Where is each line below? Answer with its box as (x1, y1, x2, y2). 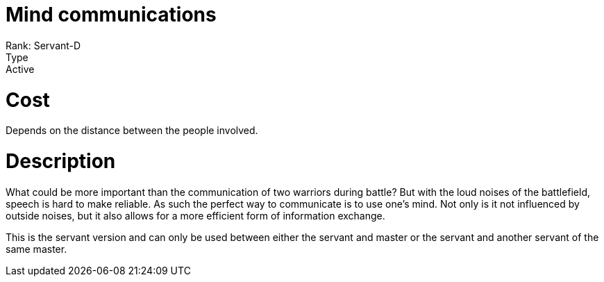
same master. (6, 242, 67, 255)
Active (6, 63, 35, 75)
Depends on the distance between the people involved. (6, 124, 258, 137)
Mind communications (6, 3, 217, 26)
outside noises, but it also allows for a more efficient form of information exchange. (6, 209, 385, 222)
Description (6, 149, 116, 173)
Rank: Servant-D (6, 39, 81, 51)
